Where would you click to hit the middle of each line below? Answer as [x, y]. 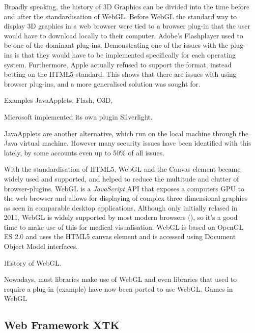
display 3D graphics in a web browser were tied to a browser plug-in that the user [127, 26]
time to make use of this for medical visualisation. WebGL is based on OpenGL [124, 227]
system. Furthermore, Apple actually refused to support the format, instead [118, 64]
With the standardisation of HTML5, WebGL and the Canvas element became [122, 169]
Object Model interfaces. [41, 246]
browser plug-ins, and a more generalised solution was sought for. [102, 83]
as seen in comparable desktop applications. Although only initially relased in [121, 207]
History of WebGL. [33, 262]
